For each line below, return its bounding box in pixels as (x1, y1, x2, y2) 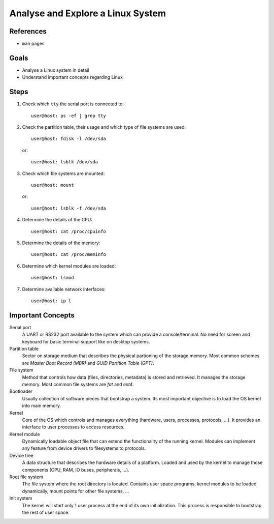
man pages (22, 41, 45, 47)
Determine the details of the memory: (22, 240, 100, 246)
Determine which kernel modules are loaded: (22, 263, 116, 269)
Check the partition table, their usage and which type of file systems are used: (22, 124, 186, 130)
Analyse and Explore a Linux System (9, 8, 166, 19)
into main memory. (22, 402, 61, 409)
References (9, 27, 47, 36)
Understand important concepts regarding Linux (22, 74, 123, 80)
